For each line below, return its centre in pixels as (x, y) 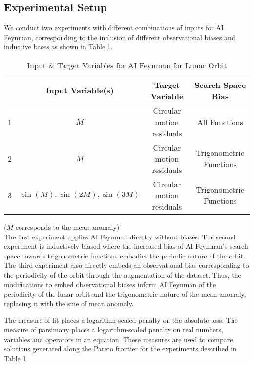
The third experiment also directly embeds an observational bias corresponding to (127, 265)
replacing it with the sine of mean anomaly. (69, 303)
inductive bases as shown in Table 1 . (58, 47)
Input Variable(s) (80, 90)
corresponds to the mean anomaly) (67, 226)
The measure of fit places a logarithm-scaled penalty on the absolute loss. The (121, 320)
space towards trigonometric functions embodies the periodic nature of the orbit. (125, 255)
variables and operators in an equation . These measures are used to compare (118, 339)
